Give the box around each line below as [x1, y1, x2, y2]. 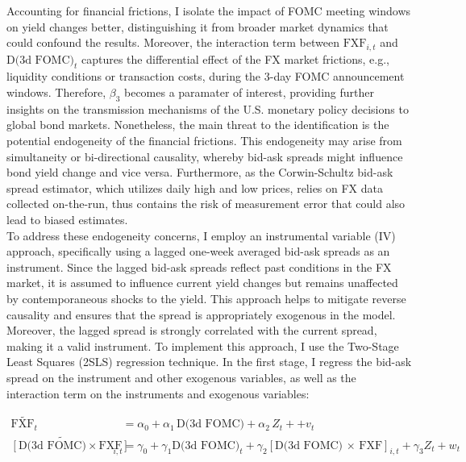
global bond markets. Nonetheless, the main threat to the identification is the [6, 116, 389, 133]
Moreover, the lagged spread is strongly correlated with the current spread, [6, 322, 377, 339]
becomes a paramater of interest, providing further [124, 84, 374, 101]
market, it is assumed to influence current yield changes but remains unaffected [6, 274, 398, 291]
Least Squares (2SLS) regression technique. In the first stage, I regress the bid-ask [6, 353, 412, 370]
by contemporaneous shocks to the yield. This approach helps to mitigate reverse [6, 289, 406, 306]
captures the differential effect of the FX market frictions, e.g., [81, 50, 389, 67]
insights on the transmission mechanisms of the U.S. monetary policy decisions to [6, 100, 409, 117]
